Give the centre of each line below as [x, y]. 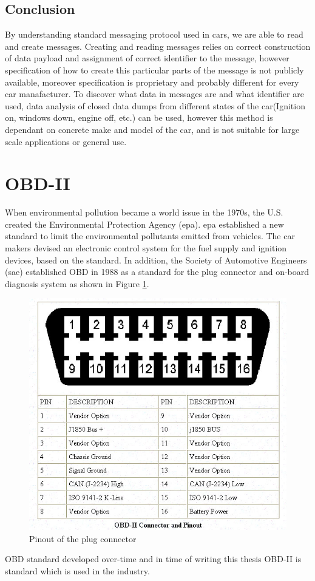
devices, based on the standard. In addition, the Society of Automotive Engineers [156, 260]
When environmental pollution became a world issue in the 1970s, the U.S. [144, 212]
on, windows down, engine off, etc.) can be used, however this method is [139, 117]
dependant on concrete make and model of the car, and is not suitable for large [152, 129]
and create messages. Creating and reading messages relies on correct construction [158, 46]
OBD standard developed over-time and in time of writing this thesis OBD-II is [153, 559]
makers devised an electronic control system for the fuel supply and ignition [146, 248]
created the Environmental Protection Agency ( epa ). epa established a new [144, 224]
